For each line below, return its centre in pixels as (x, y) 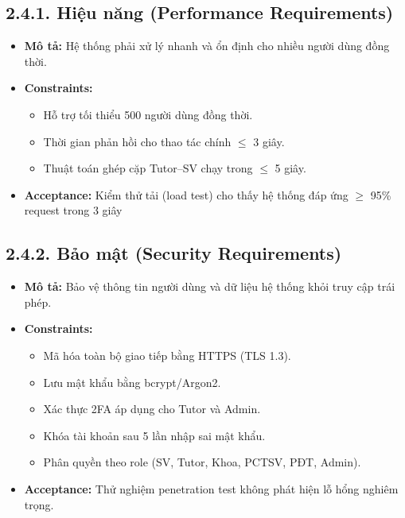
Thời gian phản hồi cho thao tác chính (137, 141)
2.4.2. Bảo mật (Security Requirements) (174, 253)
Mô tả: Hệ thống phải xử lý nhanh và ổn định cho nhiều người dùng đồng (207, 46)
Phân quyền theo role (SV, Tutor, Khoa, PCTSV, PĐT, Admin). (202, 462)
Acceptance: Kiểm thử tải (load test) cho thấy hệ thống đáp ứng (186, 194)
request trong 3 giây (73, 210)
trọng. (39, 504)
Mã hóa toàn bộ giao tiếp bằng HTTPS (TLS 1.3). (167, 355)
